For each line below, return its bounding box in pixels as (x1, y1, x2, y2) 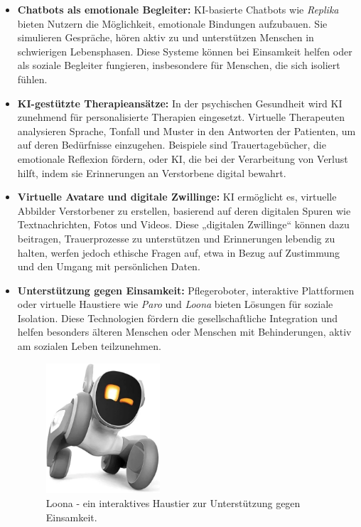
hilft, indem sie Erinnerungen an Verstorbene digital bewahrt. (17, 165, 286, 180)
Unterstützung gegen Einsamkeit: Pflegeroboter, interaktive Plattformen (17, 282, 355, 297)
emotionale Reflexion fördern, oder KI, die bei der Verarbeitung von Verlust (17, 151, 348, 166)
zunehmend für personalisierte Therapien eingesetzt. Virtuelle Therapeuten (17, 110, 345, 124)
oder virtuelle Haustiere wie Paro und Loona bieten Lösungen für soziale (17, 297, 333, 312)
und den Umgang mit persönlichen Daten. (17, 259, 200, 274)
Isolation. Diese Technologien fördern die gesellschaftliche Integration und (17, 310, 338, 325)
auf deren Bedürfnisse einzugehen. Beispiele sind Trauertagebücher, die (17, 137, 326, 152)
